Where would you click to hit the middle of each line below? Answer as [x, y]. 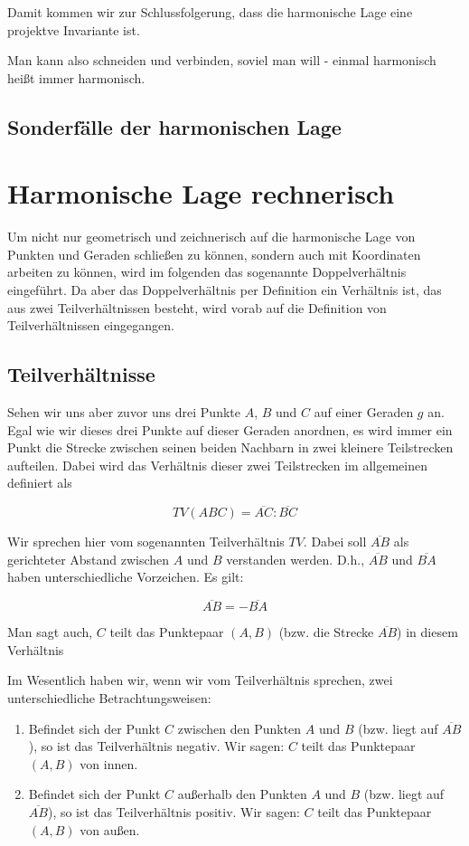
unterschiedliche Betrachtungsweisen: [109, 698]
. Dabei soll [335, 542]
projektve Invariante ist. [74, 29]
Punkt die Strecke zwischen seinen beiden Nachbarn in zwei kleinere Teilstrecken [230, 447]
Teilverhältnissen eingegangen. [91, 325]
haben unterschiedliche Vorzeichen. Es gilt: [126, 577]
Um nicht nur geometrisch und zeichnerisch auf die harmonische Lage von [211, 237]
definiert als [40, 483]
